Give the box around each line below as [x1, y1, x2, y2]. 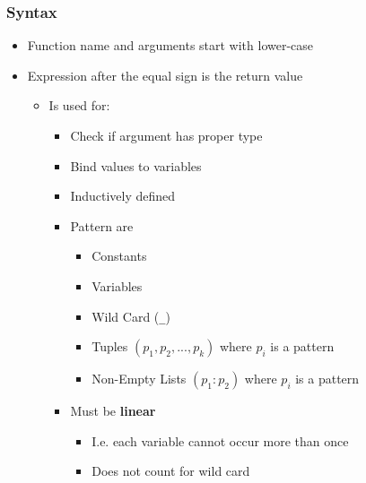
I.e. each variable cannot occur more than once [91, 431, 349, 450]
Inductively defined [70, 186, 176, 205]
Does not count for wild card [91, 461, 250, 480]
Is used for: [48, 96, 110, 115]
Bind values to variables [70, 156, 202, 175]
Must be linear [70, 401, 156, 420]
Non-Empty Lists [91, 369, 187, 388]
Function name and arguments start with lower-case [27, 36, 314, 55]
